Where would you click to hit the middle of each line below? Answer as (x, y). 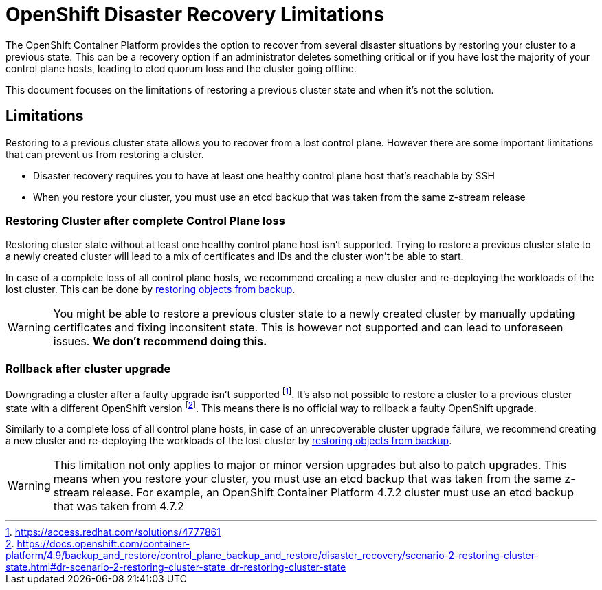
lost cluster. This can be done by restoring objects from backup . (150, 289)
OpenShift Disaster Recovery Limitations (195, 14)
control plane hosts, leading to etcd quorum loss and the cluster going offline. (181, 68)
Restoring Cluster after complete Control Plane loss (145, 220)
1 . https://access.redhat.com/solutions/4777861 (113, 532)
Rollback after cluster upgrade (88, 368)
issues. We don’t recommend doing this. (160, 341)
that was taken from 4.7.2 (119, 506)
